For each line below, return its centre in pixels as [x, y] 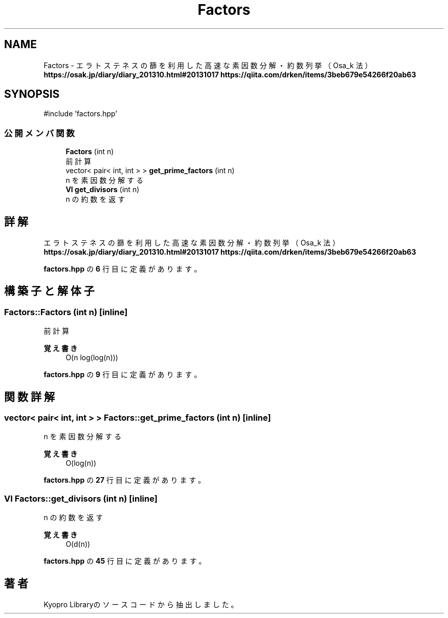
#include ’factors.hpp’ [80, 114]
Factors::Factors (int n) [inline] [66, 312]
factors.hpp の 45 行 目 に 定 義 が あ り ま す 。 [125, 561]
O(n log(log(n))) [92, 358]
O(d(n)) [78, 544]
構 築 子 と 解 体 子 [49, 291]
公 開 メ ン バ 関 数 [39, 133]
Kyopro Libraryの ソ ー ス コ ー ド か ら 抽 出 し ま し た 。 [141, 605]
